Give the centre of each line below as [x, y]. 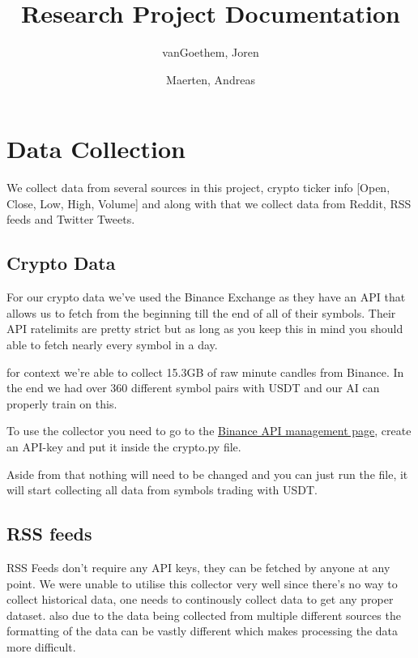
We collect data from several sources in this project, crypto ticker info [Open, [198, 188]
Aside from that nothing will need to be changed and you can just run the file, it [207, 474]
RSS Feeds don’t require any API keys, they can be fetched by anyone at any [198, 567]
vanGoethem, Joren [211, 52]
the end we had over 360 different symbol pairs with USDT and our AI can [193, 388]
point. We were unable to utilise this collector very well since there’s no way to [202, 583]
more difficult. [41, 646]
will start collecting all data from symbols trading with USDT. [162, 490]
